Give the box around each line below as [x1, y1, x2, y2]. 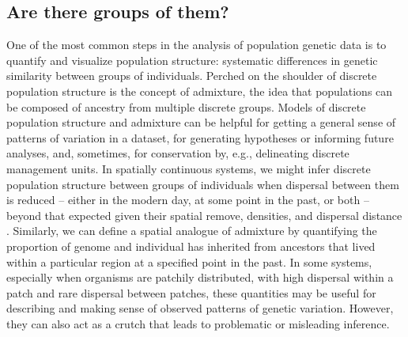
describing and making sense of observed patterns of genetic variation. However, [6, 300, 394, 316]
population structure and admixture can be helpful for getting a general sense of [6, 114, 396, 131]
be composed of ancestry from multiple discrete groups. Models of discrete [6, 98, 366, 115]
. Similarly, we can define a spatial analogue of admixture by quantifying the [6, 222, 377, 239]
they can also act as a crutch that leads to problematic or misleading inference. [6, 315, 390, 331]
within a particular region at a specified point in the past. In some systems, [6, 253, 372, 270]
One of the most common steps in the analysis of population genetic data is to [6, 36, 387, 53]
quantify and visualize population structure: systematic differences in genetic [6, 51, 378, 68]
